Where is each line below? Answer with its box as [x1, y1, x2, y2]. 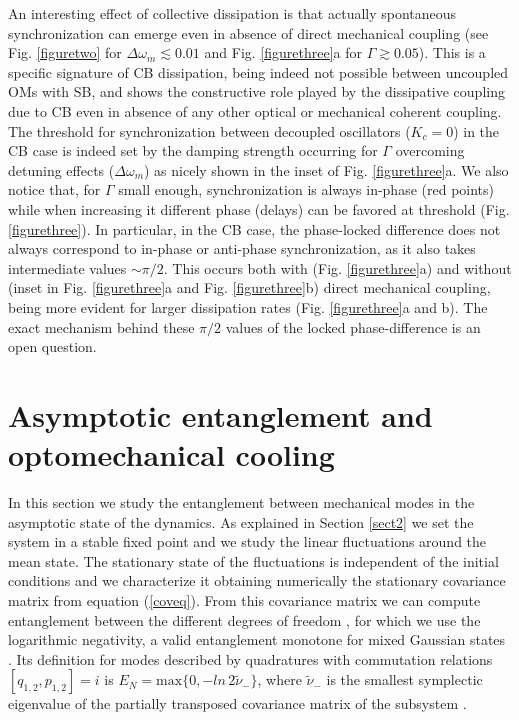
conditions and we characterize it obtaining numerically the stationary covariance [8, 570, 506, 591]
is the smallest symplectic [326, 669, 483, 690]
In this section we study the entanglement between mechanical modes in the [8, 492, 475, 512]
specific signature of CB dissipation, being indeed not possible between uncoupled [8, 61, 509, 82]
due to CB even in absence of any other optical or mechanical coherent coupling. [8, 100, 502, 121]
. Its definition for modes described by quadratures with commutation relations [8, 648, 493, 669]
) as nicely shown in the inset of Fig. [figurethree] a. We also [144, 159, 509, 180]
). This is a [418, 42, 486, 63]
